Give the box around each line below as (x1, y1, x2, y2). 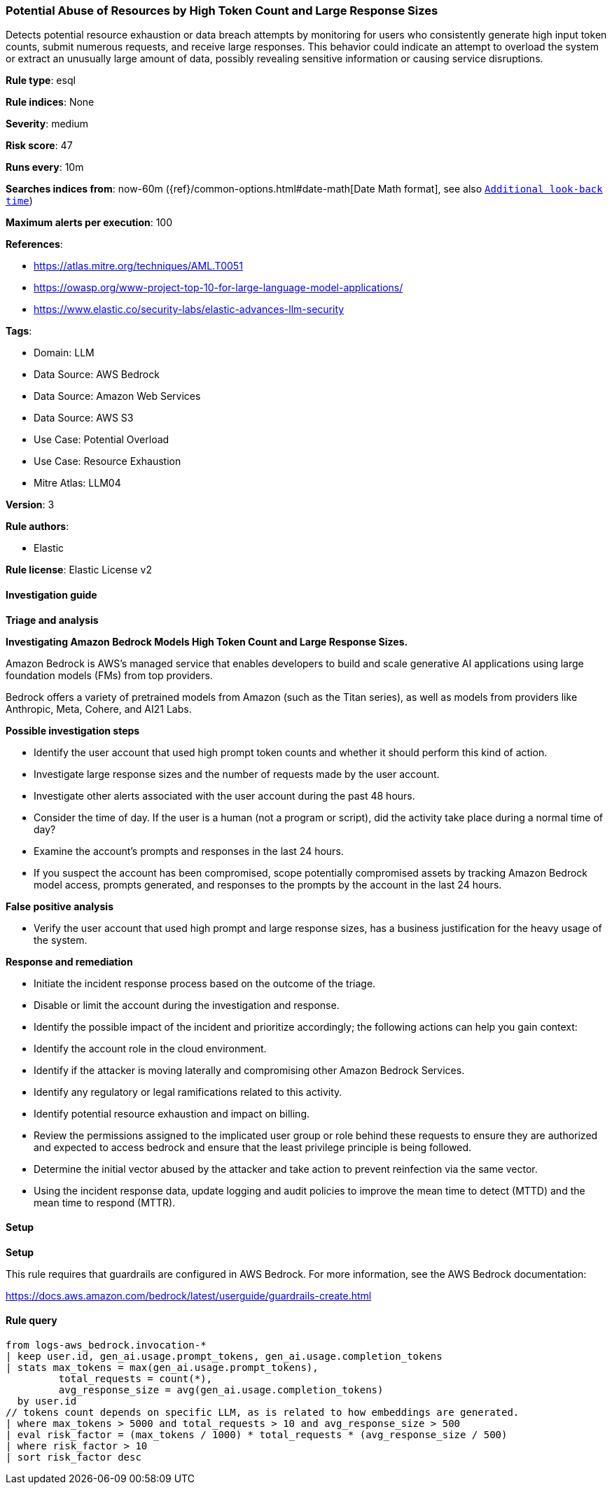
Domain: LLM (34, 347, 95, 359)
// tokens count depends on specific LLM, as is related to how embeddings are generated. (6, 1407, 520, 1419)
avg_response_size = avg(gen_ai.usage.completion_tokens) (58, 1384, 384, 1396)
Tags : (6, 325, 32, 337)
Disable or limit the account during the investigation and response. (34, 998, 340, 1011)
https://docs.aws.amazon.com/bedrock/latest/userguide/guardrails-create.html (6, 1289, 372, 1302)
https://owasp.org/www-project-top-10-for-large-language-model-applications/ (34, 281, 403, 294)
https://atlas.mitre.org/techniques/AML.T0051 (34, 260, 243, 272)
